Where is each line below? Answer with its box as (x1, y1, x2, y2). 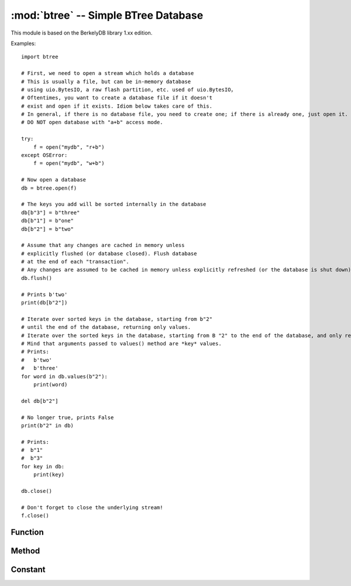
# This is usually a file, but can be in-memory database (21, 78, 191, 85)
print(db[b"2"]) (21, 299, 68, 306)
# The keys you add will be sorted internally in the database (21, 201, 207, 208)
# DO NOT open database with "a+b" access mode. (21, 119, 163, 126)
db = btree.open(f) (21, 184, 77, 191)
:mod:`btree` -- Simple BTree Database (11, 9, 204, 22)
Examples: (11, 40, 36, 47)
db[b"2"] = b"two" (21, 225, 74, 232)
